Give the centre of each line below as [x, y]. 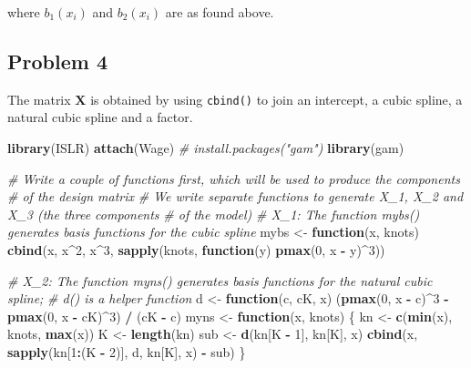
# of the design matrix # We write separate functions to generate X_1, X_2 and [235, 196]
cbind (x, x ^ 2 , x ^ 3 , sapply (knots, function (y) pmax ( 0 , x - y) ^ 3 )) [196, 250]
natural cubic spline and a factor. [100, 117]
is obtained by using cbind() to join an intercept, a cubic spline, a [276, 99]
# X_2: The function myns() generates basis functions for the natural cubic [220, 280]
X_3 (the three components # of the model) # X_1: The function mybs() [214, 214]
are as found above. [220, 12]
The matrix [39, 99]
